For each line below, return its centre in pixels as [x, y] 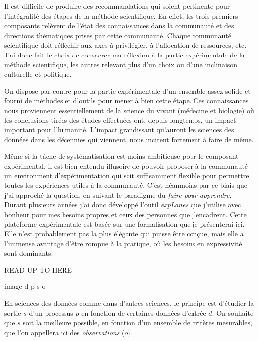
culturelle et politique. [38, 74]
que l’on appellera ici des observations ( [64, 332]
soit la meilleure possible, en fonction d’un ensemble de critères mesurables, [137, 322]
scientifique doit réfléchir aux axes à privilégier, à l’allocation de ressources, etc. [126, 45]
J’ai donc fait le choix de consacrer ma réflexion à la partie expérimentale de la [125, 54]
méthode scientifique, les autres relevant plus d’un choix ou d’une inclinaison [121, 64]
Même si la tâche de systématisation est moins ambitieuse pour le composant [122, 156]
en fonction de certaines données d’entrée [144, 313]
